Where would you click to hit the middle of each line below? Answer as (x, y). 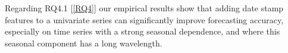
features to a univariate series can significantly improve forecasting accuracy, (144, 19)
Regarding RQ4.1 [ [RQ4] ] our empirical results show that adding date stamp (144, 8)
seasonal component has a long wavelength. (84, 43)
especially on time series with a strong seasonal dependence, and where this (143, 31)
